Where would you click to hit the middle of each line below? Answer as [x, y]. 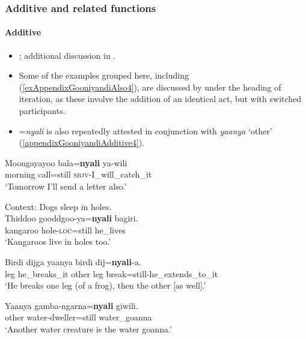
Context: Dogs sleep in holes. [58, 206]
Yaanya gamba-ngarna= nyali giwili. [72, 305]
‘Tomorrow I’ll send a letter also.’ [66, 186]
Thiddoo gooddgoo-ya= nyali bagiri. [72, 218]
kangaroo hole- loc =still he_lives [65, 229]
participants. [42, 111]
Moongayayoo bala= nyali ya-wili [66, 162]
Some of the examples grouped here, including [104, 75]
